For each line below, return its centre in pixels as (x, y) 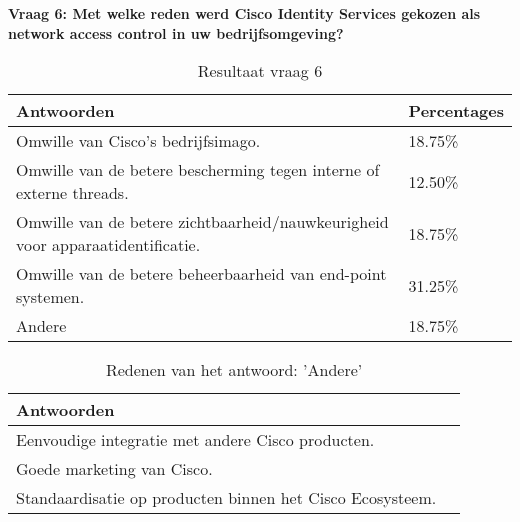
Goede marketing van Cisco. (114, 469)
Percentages (456, 111)
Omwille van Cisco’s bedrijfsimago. (138, 141)
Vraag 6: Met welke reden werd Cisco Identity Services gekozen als (244, 13)
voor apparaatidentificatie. (108, 245)
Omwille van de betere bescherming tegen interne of (198, 170)
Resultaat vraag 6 (260, 71)
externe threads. (72, 193)
